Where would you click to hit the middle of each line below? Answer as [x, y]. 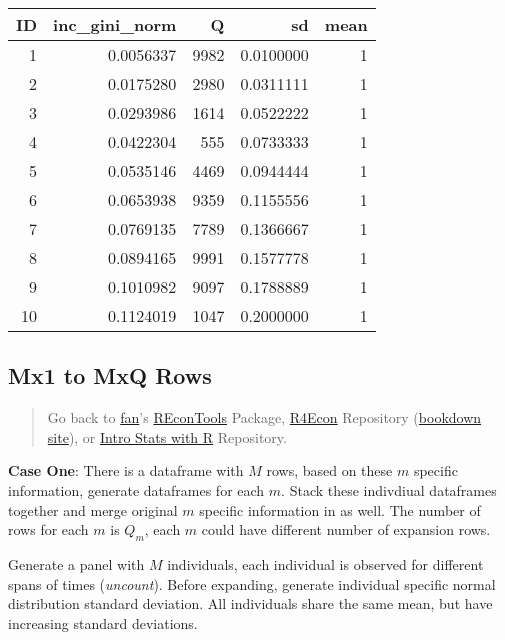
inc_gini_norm [115, 24]
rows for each [48, 529]
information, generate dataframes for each [136, 489]
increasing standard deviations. [103, 622]
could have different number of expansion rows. [346, 529]
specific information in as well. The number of [340, 509]
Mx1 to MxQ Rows [110, 375]
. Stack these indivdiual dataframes [389, 489]
